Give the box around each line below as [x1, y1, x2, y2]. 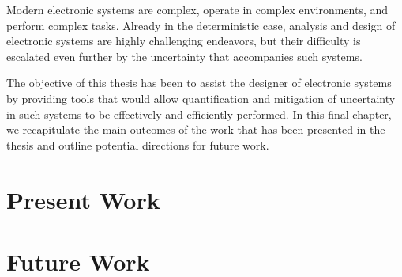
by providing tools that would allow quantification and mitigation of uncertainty [6, 89, 396, 106]
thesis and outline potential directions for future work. [6, 136, 269, 153]
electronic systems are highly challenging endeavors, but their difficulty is [6, 32, 361, 49]
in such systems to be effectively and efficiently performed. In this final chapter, [6, 105, 392, 122]
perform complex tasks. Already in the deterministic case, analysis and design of [6, 17, 396, 33]
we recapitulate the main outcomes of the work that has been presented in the [6, 121, 385, 138]
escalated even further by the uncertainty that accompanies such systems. [6, 47, 363, 64]
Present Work [6, 183, 160, 215]
